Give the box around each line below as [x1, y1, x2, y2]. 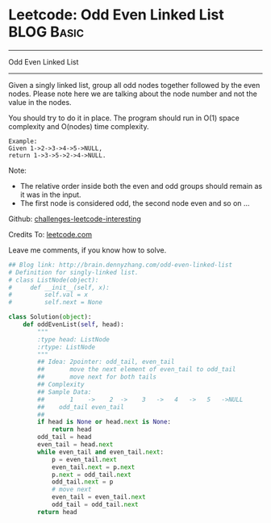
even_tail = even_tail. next [51, 493, 147, 501]
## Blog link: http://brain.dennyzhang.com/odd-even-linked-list [8, 261, 232, 269]
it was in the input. [19, 190, 82, 199]
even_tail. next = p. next [51, 462, 135, 471]
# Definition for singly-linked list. [8, 268, 139, 276]
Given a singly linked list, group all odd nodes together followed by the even [8, 80, 261, 90]
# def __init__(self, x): [8, 283, 110, 291]
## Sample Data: [37, 387, 92, 396]
